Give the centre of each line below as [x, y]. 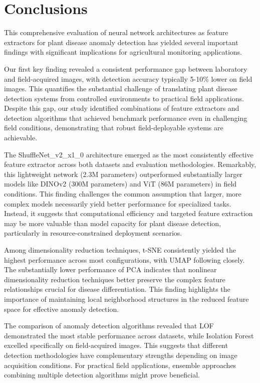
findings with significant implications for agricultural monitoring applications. [123, 52]
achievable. [21, 138]
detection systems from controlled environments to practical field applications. [124, 98]
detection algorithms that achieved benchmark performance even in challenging [126, 118]
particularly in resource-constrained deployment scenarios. [93, 233]
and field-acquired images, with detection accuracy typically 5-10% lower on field [128, 78]
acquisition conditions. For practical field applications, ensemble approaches [120, 365]
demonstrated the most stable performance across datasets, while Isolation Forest [129, 335]
